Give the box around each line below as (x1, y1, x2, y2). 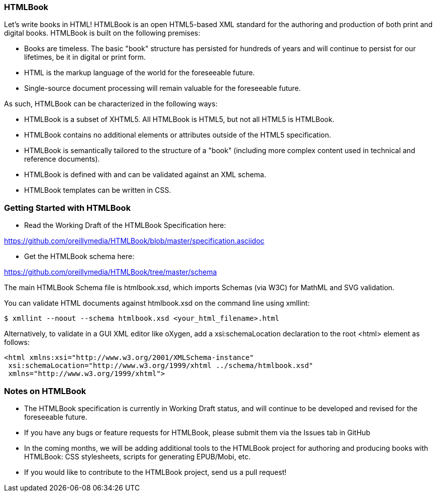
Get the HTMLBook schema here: (24, 252, 135, 261)
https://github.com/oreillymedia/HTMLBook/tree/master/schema (4, 268, 217, 277)
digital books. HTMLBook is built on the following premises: (4, 29, 200, 38)
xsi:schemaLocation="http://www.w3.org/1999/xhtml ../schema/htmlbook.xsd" (8, 361, 313, 370)
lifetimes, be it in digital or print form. (24, 53, 146, 62)
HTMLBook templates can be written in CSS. (24, 186, 171, 195)
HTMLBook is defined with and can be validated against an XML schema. (24, 170, 266, 179)
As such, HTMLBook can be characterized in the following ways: (4, 99, 217, 108)
